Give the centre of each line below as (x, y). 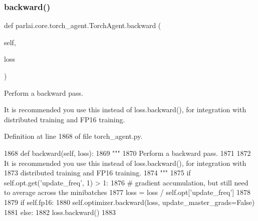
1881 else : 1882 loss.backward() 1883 (60, 212)
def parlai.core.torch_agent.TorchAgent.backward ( (83, 25)
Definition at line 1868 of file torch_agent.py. (73, 136)
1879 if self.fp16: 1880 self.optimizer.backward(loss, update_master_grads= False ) (130, 202)
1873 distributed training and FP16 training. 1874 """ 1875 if (97, 173)
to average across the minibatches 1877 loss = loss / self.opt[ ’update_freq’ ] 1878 (127, 192)
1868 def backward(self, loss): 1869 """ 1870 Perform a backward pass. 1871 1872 (127, 153)
